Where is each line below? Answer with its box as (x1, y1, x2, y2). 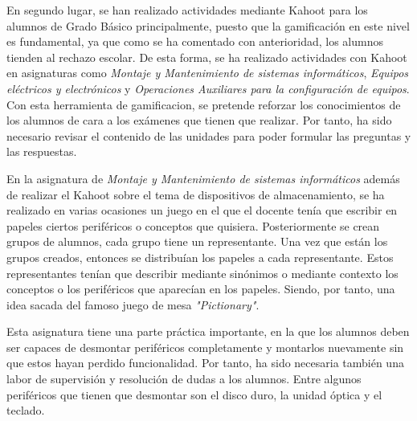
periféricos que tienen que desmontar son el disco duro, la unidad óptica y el (6, 386, 382, 403)
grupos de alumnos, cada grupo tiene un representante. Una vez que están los (6, 233, 388, 250)
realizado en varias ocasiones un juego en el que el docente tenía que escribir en (6, 202, 398, 219)
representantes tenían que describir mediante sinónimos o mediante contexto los (6, 264, 399, 281)
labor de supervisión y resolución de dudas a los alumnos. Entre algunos (6, 370, 362, 387)
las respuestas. (6, 143, 77, 160)
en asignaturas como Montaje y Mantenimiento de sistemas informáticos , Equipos (6, 64, 409, 81)
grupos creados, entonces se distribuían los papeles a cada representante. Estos (6, 248, 394, 265)
